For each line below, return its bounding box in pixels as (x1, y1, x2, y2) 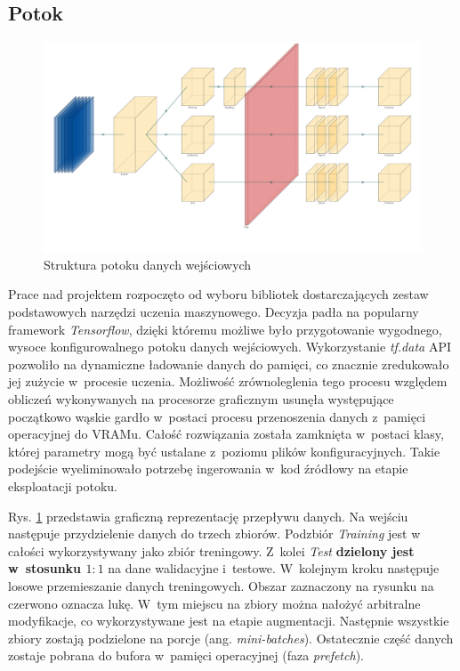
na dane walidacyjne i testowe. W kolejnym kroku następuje (108, 559, 440, 578)
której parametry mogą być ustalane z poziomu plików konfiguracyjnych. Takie (8, 441, 440, 460)
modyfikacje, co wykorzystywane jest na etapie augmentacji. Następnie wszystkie (8, 611, 449, 630)
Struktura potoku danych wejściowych (44, 255, 252, 273)
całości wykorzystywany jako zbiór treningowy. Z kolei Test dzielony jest (8, 541, 415, 560)
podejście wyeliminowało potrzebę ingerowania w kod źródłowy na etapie (8, 459, 408, 478)
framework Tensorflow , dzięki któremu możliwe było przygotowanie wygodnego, (8, 319, 442, 338)
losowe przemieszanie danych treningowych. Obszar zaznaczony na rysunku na (8, 576, 434, 594)
